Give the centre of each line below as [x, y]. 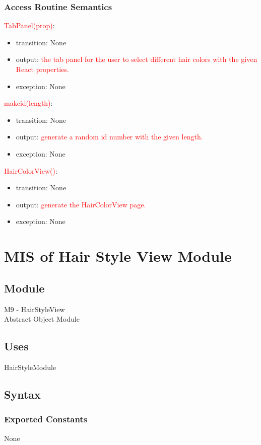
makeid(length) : [28, 103]
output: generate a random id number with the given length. [109, 137]
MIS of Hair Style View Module [118, 256]
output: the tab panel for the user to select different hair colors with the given [137, 59]
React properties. [42, 69]
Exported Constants [46, 419]
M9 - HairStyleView [35, 309]
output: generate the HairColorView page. [81, 204]
